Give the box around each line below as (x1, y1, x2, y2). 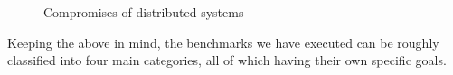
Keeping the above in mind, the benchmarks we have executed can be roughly (7, 33, 439, 52)
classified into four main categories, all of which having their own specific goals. (7, 51, 447, 70)
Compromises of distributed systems (43, 3, 244, 21)
